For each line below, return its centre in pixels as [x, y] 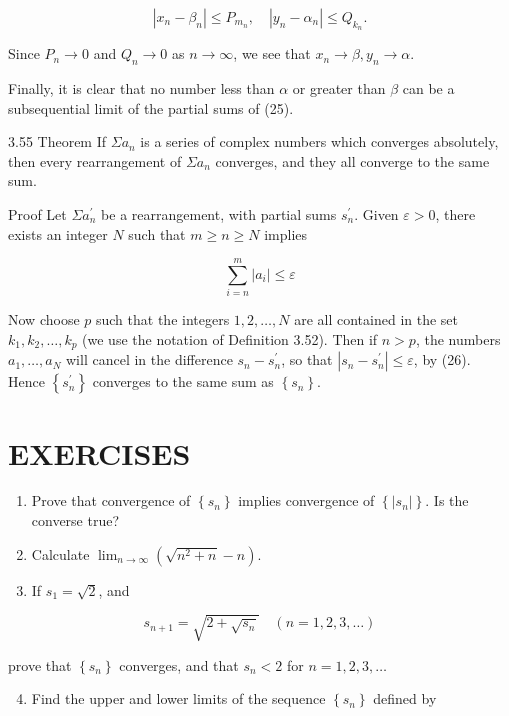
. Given [376, 213]
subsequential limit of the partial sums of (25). [151, 107]
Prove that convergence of [111, 500]
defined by [405, 698]
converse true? [75, 520]
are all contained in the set [376, 319]
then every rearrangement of [95, 160]
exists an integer [58, 233]
